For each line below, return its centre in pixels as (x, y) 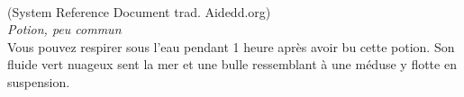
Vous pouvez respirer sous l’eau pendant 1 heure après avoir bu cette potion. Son (231, 46)
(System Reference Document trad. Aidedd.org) (139, 11)
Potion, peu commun (64, 29)
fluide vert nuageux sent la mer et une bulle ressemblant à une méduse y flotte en (232, 64)
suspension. (39, 81)
